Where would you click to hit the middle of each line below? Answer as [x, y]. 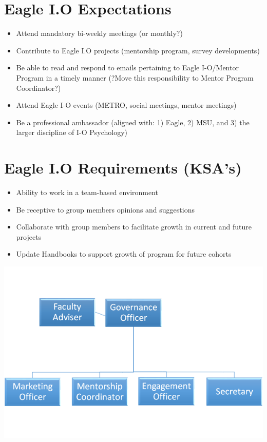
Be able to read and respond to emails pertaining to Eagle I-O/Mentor [127, 68]
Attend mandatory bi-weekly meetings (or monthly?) [99, 33]
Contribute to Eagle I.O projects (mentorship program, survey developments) [138, 50]
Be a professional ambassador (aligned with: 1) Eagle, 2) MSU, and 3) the [133, 122]
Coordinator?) [39, 88]
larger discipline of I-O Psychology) [72, 132]
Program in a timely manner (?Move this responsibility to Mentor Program [135, 77]
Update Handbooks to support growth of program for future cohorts [124, 254]
